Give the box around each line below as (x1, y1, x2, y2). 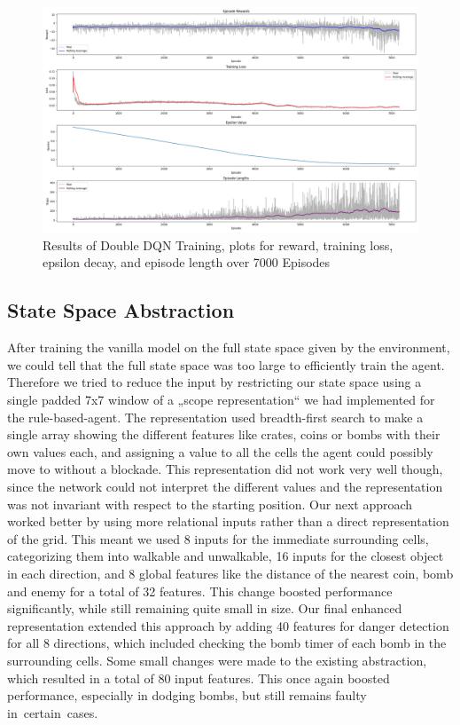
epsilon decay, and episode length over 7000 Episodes (43, 253, 331, 272)
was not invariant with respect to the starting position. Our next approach (7, 494, 413, 513)
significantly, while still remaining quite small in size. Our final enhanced (7, 599, 402, 618)
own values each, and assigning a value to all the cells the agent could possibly (7, 442, 433, 461)
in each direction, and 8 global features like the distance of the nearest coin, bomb (7, 563, 454, 582)
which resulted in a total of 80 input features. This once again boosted (7, 668, 390, 687)
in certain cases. (7, 703, 98, 721)
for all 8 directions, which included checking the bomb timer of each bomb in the (7, 634, 447, 652)
